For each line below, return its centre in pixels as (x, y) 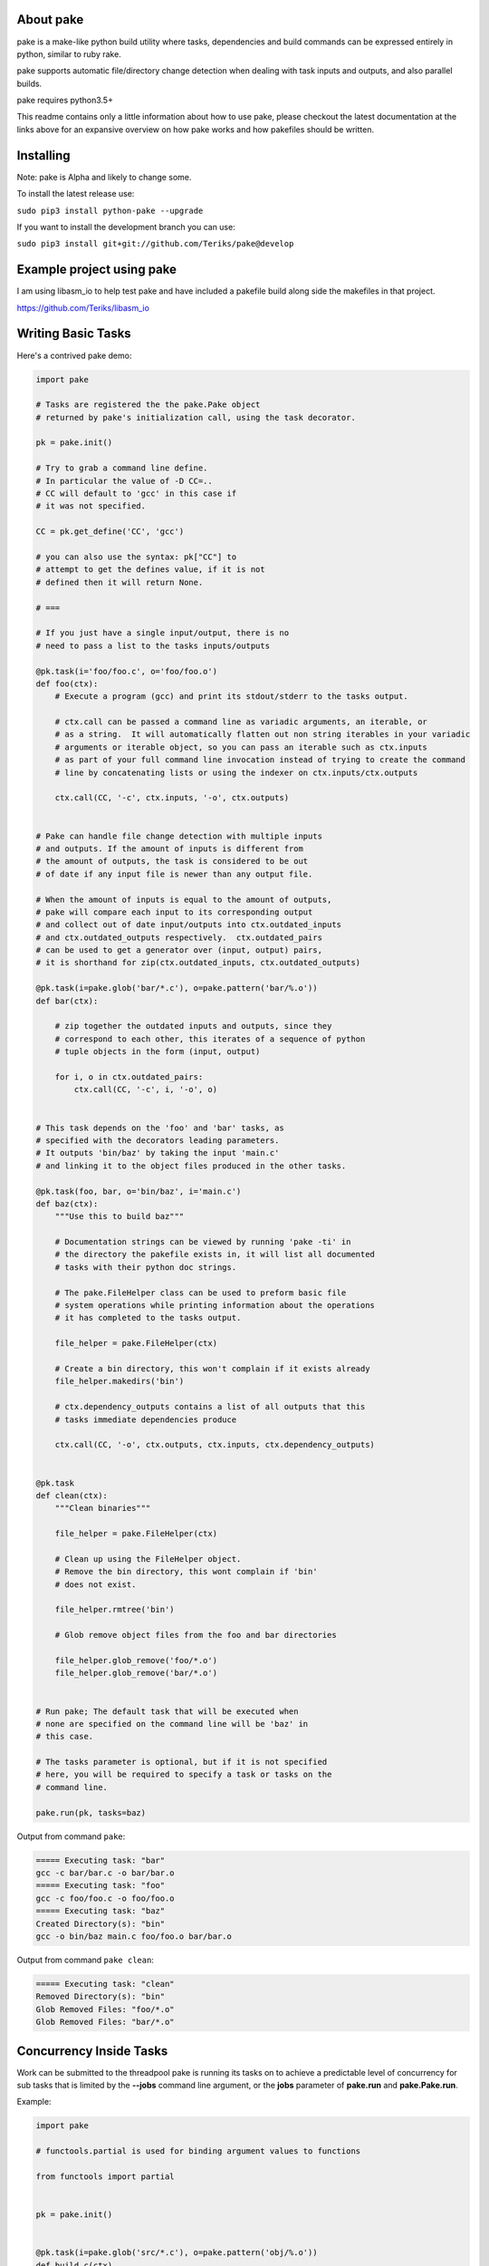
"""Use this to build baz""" (120, 1216)
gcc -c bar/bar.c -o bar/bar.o (105, 1873)
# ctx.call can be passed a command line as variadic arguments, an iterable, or (241, 722)
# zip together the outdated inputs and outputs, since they (193, 1026)
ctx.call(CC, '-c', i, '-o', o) (145, 1089)
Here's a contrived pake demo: (74, 355)
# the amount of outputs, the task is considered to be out (172, 862)
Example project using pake (96, 270)
